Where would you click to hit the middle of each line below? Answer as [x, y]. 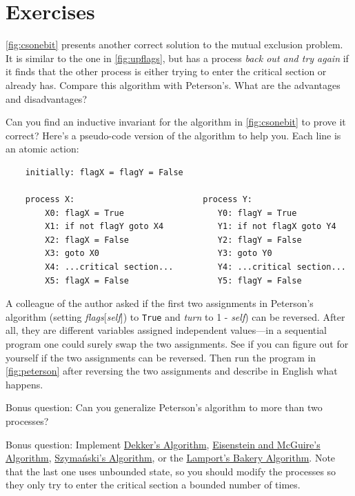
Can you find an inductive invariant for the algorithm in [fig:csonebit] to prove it [176, 122]
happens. [24, 384]
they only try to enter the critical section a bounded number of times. [153, 485]
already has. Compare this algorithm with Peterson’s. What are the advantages [173, 85]
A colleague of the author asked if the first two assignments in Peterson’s [160, 303]
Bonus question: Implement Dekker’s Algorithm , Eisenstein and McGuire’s [163, 444]
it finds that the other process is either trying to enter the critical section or [166, 71]
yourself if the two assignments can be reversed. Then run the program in [161, 357]
